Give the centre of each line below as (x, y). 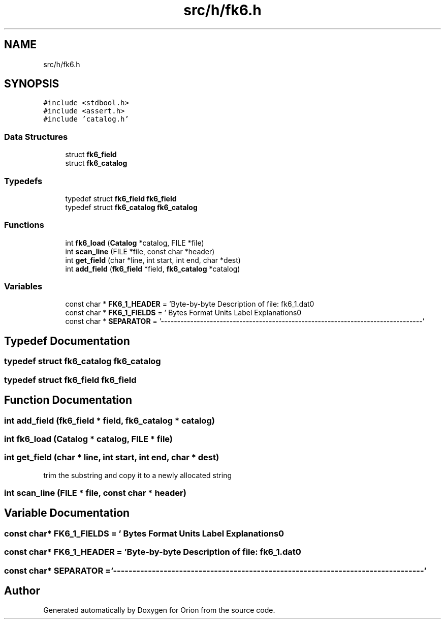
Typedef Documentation (67, 341)
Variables (23, 287)
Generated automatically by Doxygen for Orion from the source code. (159, 610)
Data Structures (36, 137)
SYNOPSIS (32, 84)
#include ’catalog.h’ (86, 119)
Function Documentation (68, 400)
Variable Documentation (67, 513)
